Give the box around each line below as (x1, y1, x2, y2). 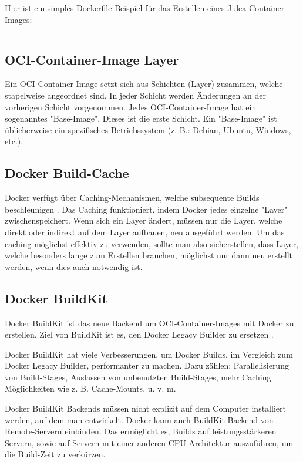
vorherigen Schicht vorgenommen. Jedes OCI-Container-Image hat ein (5, 100, 257, 113)
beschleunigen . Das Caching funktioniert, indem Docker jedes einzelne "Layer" (5, 203, 288, 215)
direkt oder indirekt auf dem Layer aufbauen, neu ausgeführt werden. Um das (5, 225, 285, 238)
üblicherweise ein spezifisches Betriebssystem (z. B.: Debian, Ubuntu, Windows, (5, 123, 291, 136)
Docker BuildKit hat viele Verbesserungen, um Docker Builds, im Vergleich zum (5, 348, 293, 360)
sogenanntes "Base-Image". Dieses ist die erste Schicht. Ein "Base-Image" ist (5, 112, 277, 124)
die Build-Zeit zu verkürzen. (5, 448, 106, 460)
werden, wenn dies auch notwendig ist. (5, 260, 143, 272)
